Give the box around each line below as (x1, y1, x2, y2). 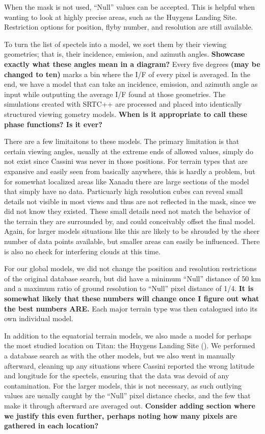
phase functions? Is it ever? (4, 118, 102, 129)
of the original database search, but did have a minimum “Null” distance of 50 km (4, 273, 261, 283)
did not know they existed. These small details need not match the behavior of (4, 206, 250, 216)
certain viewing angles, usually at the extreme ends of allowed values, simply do (4, 146, 253, 156)
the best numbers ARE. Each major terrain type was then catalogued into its (4, 303, 257, 314)
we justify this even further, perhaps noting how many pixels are (4, 410, 237, 421)
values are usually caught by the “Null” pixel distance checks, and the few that (4, 390, 251, 401)
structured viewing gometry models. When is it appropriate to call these (4, 108, 247, 119)
